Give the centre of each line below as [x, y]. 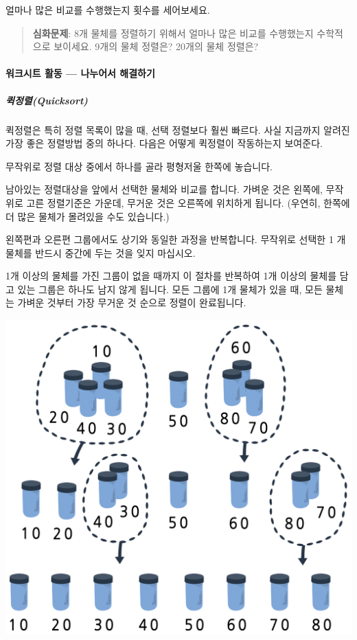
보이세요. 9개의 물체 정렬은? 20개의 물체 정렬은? [156, 46]
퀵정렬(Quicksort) [47, 100]
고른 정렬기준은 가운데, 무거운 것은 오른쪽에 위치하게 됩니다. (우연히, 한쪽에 [188, 202]
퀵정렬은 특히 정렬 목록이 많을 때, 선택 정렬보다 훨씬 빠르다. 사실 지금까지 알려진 [178, 129]
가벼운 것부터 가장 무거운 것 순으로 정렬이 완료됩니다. [132, 302]
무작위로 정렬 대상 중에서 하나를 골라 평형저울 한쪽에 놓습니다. [139, 166]
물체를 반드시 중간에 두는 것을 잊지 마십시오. [101, 252]
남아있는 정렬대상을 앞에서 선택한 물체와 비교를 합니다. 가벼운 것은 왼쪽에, [164, 189]
